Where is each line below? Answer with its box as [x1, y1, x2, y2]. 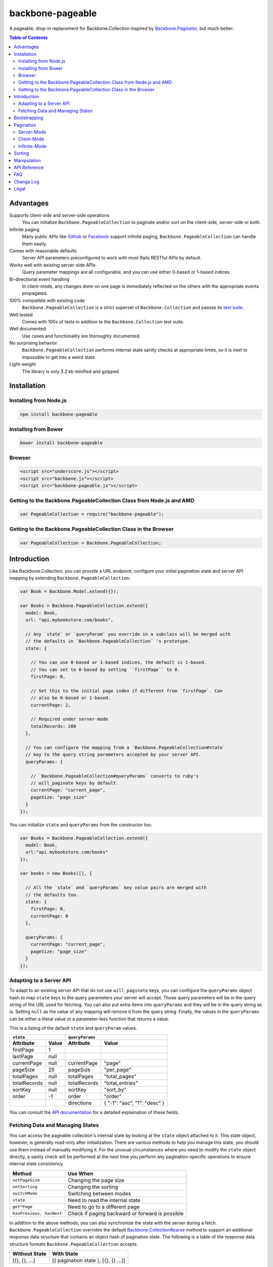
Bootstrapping [14, 115, 43, 121]
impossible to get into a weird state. [22, 354, 96, 360]
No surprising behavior [9, 340, 58, 346]
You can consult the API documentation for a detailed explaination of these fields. [9, 1109, 179, 1115]
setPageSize [12, 1177, 40, 1183]
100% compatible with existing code [9, 297, 85, 304]
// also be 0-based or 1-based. [30, 695, 111, 701]
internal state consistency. [9, 1161, 64, 1167]
